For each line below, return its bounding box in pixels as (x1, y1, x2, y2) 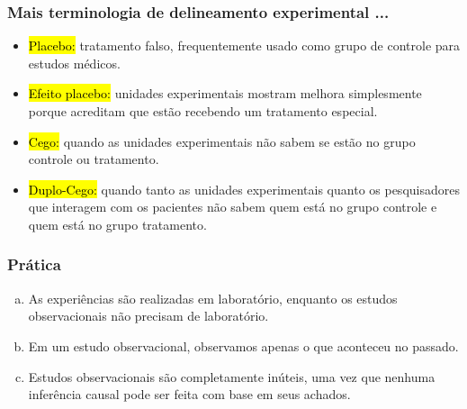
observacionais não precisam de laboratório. (28, 306, 269, 325)
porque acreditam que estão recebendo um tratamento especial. (28, 102, 378, 120)
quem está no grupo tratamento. (28, 214, 207, 233)
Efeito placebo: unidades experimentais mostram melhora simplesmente (28, 84, 422, 103)
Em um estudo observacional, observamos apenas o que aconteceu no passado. (28, 336, 459, 355)
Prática (7, 253, 61, 276)
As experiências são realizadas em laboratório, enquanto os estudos (28, 288, 398, 307)
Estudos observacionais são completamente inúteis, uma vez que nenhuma (28, 367, 436, 386)
